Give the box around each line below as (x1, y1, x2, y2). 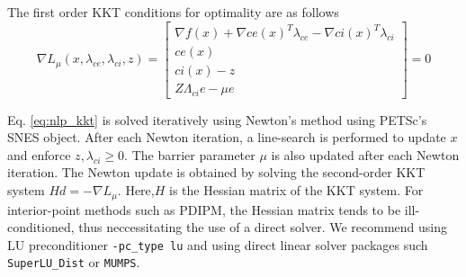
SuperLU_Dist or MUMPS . (7, 253, 140, 272)
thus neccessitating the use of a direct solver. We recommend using (78, 218, 447, 237)
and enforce (7, 145, 71, 164)
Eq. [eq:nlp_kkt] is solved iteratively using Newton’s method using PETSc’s (7, 110, 427, 129)
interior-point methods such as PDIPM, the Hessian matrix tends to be (7, 200, 401, 219)
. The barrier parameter (124, 145, 255, 164)
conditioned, (7, 218, 75, 237)
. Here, (117, 181, 155, 200)
